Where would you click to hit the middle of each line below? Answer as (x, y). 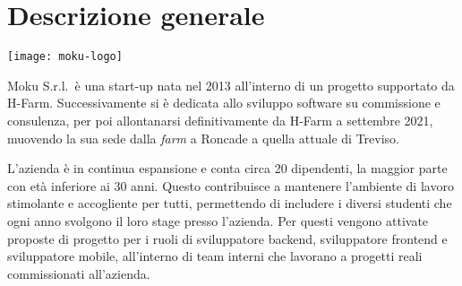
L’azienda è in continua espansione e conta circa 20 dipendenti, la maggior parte (227, 168)
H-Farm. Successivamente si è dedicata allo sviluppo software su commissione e (224, 103)
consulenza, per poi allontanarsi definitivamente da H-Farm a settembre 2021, (220, 120)
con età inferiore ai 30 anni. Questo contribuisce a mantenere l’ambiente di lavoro (231, 185)
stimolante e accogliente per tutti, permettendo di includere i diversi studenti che (230, 203)
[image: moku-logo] (65, 57)
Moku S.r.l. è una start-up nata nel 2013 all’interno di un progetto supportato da (231, 85)
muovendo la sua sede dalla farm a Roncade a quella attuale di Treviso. (203, 138)
